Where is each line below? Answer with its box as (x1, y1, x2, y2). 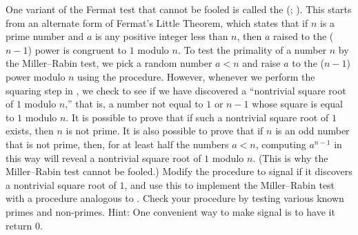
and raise (242, 56, 281, 70)
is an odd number (275, 123, 350, 138)
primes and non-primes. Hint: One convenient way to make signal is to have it (6, 204, 335, 218)
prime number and (6, 29, 84, 43)
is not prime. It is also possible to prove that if (66, 123, 263, 138)
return (6, 218, 32, 232)
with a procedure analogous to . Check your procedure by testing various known (6, 191, 344, 205)
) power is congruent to (28, 42, 127, 57)
